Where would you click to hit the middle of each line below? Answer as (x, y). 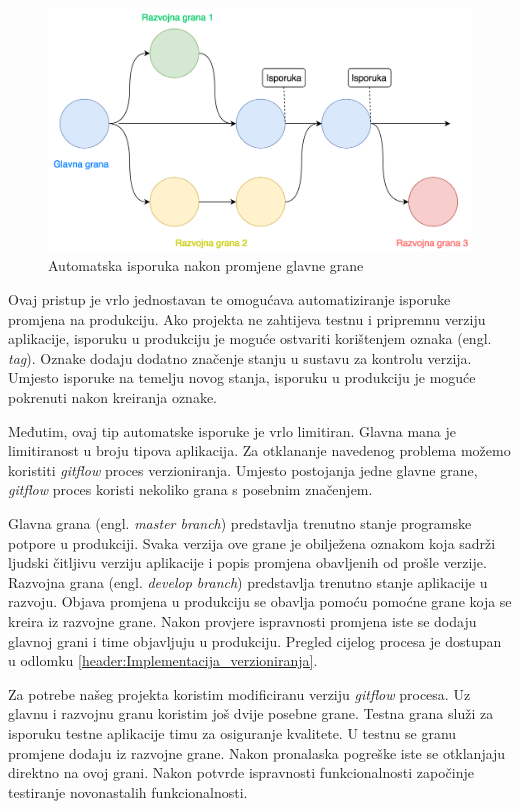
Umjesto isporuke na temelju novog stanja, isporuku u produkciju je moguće (242, 377)
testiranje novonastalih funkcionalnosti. (128, 791)
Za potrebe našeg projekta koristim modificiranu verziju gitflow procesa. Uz (239, 693)
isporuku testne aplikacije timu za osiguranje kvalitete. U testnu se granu (232, 732)
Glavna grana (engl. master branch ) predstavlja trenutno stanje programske (240, 523)
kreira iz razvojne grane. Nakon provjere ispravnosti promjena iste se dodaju (242, 620)
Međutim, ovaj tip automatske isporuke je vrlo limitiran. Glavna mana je (232, 430)
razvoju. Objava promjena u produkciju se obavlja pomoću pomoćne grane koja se (260, 601)
